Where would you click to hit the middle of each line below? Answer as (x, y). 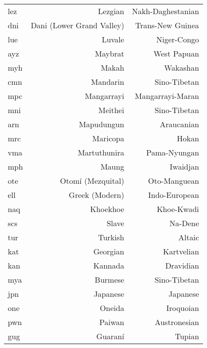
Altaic (189, 237)
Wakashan (181, 68)
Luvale (113, 39)
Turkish (111, 237)
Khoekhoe (107, 209)
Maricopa (108, 138)
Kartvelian (181, 251)
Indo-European (174, 195)
